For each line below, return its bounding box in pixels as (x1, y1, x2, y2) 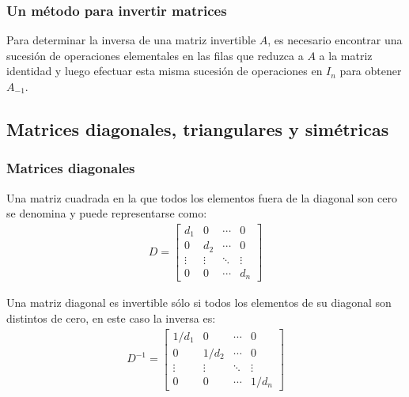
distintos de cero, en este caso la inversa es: (6, 309, 216, 326)
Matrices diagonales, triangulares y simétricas (6, 116, 389, 141)
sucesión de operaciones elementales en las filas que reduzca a (6, 47, 304, 63)
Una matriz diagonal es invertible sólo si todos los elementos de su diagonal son (6, 294, 392, 311)
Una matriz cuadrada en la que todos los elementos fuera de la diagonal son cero (6, 189, 397, 206)
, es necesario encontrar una (267, 32, 403, 48)
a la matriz (319, 47, 373, 63)
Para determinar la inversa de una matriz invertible (6, 32, 256, 48)
